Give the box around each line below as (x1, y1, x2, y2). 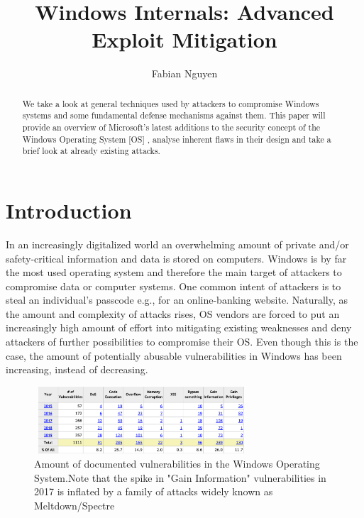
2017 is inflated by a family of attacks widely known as (34, 484, 273, 499)
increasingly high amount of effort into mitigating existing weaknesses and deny (6, 320, 352, 335)
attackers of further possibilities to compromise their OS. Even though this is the (6, 334, 358, 349)
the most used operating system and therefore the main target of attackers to (6, 265, 342, 280)
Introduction (6, 195, 132, 224)
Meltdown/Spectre (34, 497, 115, 512)
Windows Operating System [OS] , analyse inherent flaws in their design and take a (22, 133, 331, 145)
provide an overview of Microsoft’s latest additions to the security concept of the (22, 121, 321, 133)
